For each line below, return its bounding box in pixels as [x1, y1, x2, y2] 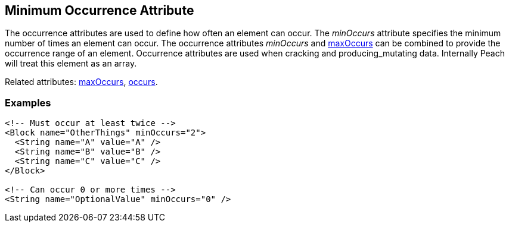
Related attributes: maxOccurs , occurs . [5, 77, 158, 87]
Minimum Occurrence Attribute [5, 3, 194, 18]
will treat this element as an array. [5, 58, 137, 69]
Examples [5, 96, 51, 109]
